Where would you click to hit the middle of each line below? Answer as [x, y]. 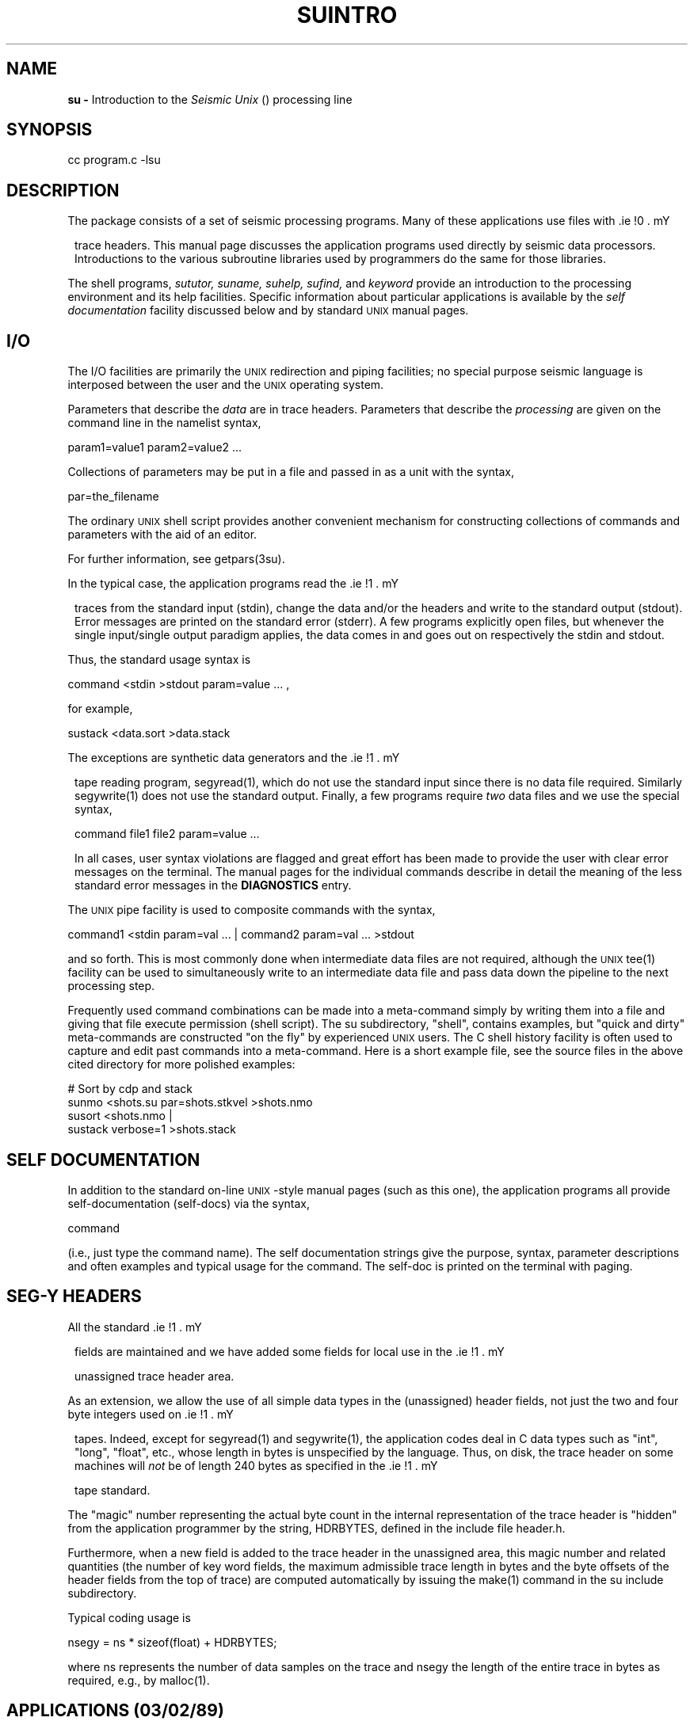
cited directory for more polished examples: [181, 1064]
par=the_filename [113, 497]
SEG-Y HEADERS [74, 1297]
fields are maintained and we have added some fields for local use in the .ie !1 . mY [290, 1351]
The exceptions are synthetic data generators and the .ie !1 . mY [234, 758]
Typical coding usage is [129, 1617]
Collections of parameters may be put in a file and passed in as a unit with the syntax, [291, 472]
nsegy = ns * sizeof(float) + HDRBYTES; [172, 1642]
